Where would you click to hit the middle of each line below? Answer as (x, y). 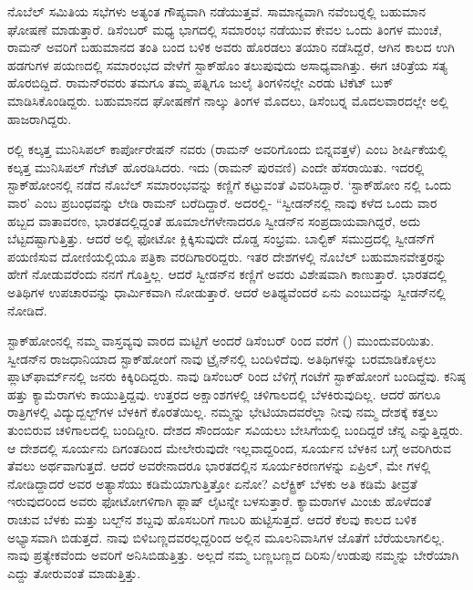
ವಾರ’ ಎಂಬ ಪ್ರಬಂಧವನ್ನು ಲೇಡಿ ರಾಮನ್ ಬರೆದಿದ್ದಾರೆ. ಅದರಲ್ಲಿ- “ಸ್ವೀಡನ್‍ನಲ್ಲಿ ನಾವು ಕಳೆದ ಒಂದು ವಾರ (222, 202)
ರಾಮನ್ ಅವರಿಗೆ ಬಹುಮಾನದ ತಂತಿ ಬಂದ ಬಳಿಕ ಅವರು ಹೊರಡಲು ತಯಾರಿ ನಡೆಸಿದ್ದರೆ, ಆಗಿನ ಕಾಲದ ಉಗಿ (231, 47)
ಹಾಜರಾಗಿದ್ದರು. (40, 118)
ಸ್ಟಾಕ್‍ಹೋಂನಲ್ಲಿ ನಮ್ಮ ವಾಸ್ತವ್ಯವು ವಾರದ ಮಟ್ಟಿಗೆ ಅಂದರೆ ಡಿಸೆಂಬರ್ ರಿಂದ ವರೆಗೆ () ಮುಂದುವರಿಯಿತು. (221, 341)
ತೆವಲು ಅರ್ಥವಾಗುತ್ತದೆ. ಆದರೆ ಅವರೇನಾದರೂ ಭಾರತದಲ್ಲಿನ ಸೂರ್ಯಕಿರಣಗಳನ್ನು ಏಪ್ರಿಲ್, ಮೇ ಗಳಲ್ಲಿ (219, 466)
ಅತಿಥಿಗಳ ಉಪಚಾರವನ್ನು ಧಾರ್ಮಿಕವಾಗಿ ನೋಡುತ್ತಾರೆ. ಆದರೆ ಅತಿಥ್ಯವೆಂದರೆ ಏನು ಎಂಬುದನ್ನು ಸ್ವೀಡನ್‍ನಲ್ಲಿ (226, 291)
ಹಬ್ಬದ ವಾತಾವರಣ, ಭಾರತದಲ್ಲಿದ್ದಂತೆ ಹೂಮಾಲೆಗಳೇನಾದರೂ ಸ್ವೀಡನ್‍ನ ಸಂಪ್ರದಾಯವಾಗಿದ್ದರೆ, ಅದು (214, 220)
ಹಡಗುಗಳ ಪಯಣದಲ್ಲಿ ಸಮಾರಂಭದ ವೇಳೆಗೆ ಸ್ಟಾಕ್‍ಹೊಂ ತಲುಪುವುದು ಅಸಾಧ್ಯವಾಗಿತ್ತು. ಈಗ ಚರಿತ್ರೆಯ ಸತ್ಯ (227, 64)
